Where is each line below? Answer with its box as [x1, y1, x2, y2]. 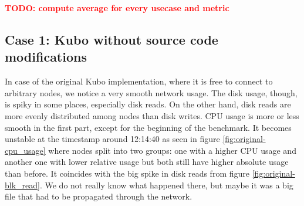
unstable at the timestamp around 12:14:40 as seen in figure [5, 133, 220, 145]
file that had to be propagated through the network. [5, 190, 192, 202]
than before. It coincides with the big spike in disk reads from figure [5, 167, 249, 179]
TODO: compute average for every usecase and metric [5, 2, 229, 13]
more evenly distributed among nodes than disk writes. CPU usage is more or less [5, 109, 299, 121]
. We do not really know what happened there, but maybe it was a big [39, 178, 293, 191]
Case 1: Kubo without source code [5, 30, 218, 48]
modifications [5, 48, 87, 66]
